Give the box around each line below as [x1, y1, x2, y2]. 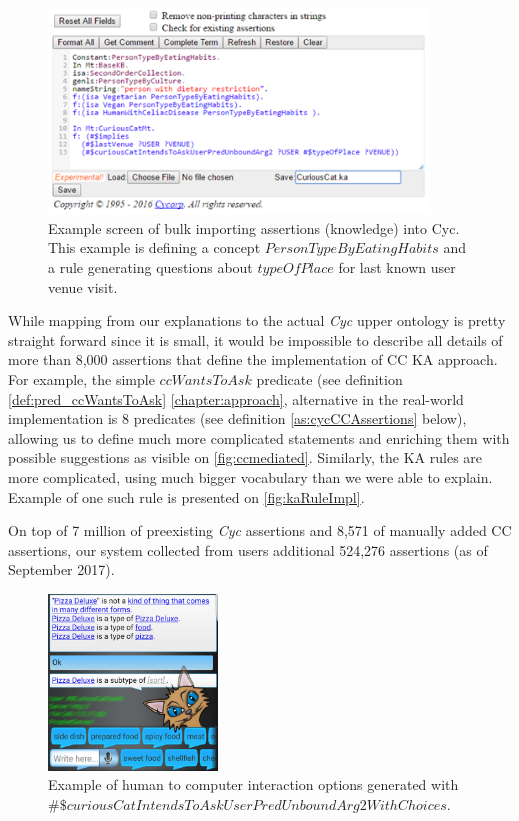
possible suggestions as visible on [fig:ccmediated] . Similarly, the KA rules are [8, 447, 483, 468]
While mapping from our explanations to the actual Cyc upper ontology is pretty [8, 310, 506, 331]
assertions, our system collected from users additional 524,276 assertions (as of [8, 539, 488, 560]
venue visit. [48, 276, 118, 297]
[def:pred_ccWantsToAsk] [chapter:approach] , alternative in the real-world [8, 388, 464, 409]
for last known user [338, 257, 456, 278]
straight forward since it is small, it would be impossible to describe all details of [8, 329, 503, 350]
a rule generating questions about [48, 257, 253, 278]
